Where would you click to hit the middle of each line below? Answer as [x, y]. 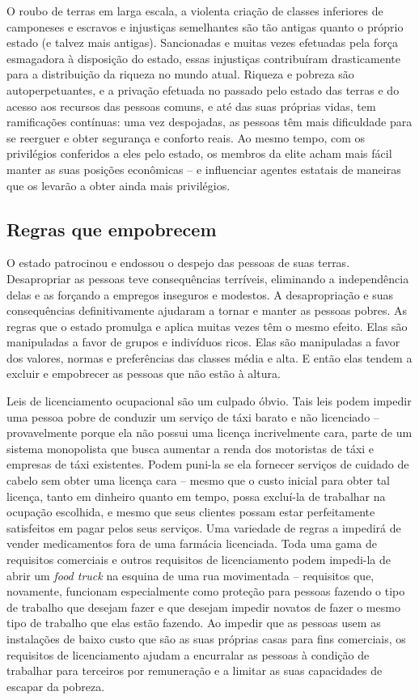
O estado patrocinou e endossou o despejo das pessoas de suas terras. [178, 263]
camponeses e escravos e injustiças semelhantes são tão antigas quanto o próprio [205, 26]
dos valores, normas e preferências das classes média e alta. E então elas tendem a [209, 357]
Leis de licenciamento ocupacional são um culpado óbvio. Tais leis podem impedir [209, 401]
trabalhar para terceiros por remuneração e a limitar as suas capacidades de [195, 670]
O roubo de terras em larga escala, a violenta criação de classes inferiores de [195, 11]
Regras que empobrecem [112, 229]
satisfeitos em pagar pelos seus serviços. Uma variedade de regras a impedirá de [204, 527]
